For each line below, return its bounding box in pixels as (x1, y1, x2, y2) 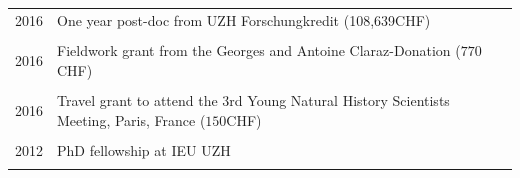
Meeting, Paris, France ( (57, 109, 206, 130)
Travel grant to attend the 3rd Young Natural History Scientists (57, 89, 450, 110)
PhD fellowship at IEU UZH (57, 139, 231, 160)
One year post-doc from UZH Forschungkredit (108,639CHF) (57, 10, 431, 31)
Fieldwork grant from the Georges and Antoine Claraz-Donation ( (57, 40, 461, 61)
